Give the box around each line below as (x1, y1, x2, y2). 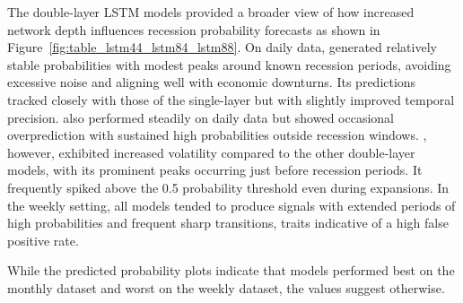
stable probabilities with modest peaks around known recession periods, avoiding (7, 55, 451, 74)
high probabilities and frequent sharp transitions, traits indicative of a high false (7, 213, 449, 232)
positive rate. (7, 230, 79, 249)
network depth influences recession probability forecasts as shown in (7, 20, 380, 39)
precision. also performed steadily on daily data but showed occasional (7, 108, 395, 126)
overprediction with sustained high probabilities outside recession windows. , (7, 126, 427, 144)
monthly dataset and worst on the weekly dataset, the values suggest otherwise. (7, 278, 445, 297)
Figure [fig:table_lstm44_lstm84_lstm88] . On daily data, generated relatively (7, 38, 437, 56)
